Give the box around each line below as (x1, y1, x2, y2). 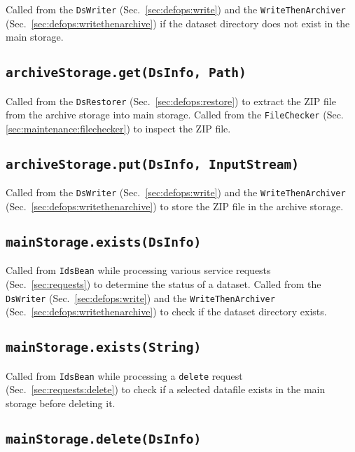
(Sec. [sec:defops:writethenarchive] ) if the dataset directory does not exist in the (6, 15, 350, 30)
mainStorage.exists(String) (6, 340, 202, 355)
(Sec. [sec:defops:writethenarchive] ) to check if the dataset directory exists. (6, 304, 327, 319)
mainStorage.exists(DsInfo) (6, 234, 202, 249)
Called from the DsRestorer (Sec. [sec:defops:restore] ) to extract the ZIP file (6, 93, 336, 108)
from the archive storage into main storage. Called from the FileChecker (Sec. (6, 107, 344, 122)
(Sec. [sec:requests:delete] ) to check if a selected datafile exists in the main (6, 382, 326, 397)
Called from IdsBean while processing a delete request (6, 368, 243, 383)
